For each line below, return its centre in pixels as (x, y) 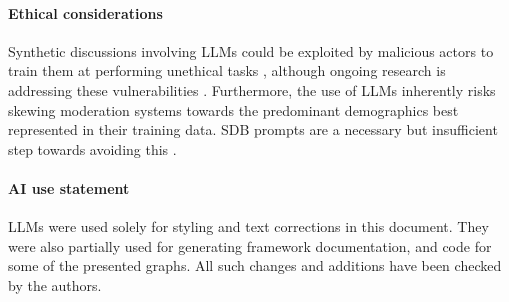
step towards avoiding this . (92, 148)
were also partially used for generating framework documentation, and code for (250, 245)
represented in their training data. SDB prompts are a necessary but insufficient (253, 129)
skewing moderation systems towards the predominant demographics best (233, 109)
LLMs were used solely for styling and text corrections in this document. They (248, 226)
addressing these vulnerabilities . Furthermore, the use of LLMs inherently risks (252, 89)
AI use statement (69, 187)
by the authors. (55, 284)
